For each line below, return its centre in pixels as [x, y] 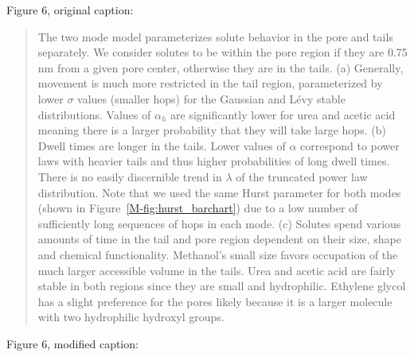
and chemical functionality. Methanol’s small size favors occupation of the [218, 254]
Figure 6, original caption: [70, 10]
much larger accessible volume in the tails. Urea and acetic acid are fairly [217, 270]
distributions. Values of [94, 114]
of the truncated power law [302, 176]
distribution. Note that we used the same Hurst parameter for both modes [219, 192]
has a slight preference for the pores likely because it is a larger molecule [215, 301]
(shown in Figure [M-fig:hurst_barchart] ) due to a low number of [198, 208]
